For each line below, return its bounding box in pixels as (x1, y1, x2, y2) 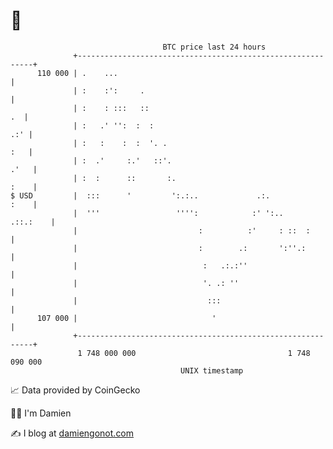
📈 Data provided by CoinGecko (10, 384, 141, 396)
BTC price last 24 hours (162, 42, 267, 52)
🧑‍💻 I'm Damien (10, 407, 72, 419)
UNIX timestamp (180, 365, 244, 376)
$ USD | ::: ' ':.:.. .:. (10, 190, 271, 201)
